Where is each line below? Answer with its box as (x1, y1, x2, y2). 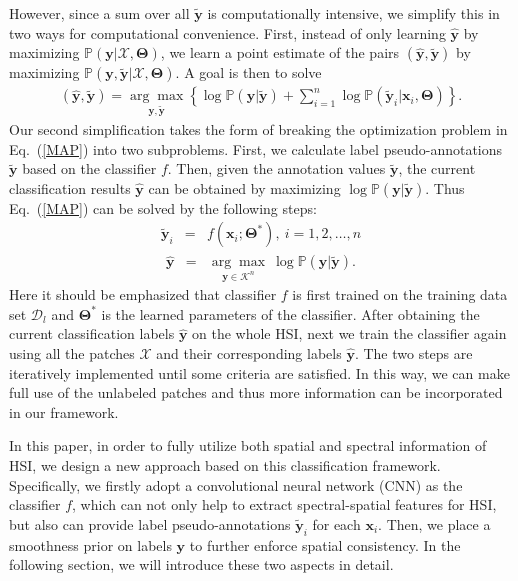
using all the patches (9, 343, 135, 363)
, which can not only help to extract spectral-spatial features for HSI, (72, 494, 497, 515)
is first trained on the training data (292, 284, 508, 305)
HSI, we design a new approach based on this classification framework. (9, 454, 441, 475)
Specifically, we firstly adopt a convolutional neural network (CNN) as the (9, 474, 463, 495)
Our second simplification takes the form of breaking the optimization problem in (9, 119, 508, 139)
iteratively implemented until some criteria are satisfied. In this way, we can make (9, 362, 510, 383)
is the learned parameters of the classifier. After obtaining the (101, 303, 480, 324)
